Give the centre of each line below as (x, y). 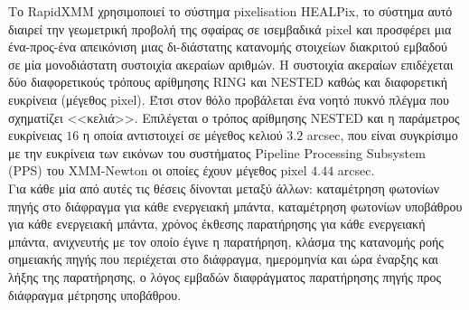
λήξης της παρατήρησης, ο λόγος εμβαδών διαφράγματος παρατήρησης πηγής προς (225, 276)
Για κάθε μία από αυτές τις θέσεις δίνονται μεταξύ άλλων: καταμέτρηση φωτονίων (224, 188)
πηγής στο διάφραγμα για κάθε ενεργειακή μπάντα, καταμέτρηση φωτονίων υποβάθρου (235, 206)
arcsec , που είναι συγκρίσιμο (382, 135)
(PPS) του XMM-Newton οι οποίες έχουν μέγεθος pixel (158, 170)
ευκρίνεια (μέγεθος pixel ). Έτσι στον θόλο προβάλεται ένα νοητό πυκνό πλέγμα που (229, 99)
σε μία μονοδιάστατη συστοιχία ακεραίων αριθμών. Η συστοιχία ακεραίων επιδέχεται (231, 64)
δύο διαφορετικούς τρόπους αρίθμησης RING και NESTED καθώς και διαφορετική (228, 82)
